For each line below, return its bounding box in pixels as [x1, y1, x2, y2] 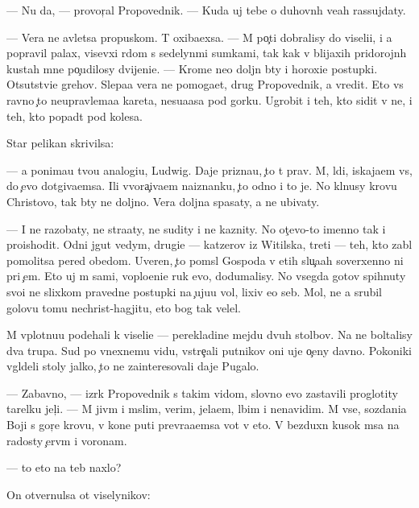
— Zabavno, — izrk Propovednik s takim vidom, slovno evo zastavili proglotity [6, 384, 398, 401]
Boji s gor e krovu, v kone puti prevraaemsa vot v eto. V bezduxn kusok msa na [6, 416, 400, 433]
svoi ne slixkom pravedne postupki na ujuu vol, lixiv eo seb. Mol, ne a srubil [6, 283, 383, 299]
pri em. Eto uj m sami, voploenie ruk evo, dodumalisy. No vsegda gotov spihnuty [6, 267, 406, 284]
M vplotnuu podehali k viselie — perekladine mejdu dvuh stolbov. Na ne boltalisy [6, 326, 413, 343]
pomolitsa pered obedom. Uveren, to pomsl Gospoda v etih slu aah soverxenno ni [6, 251, 404, 268]
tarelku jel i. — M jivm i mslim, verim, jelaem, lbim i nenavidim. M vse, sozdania [6, 400, 407, 417]
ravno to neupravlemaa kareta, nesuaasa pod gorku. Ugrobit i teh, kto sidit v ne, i [6, 91, 413, 108]
